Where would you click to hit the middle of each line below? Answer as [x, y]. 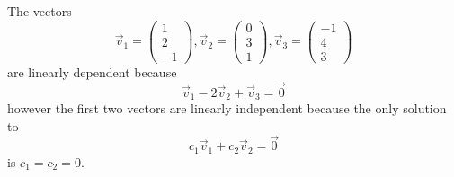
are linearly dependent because [92, 71]
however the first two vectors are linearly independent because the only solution [227, 108]
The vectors [40, 11]
